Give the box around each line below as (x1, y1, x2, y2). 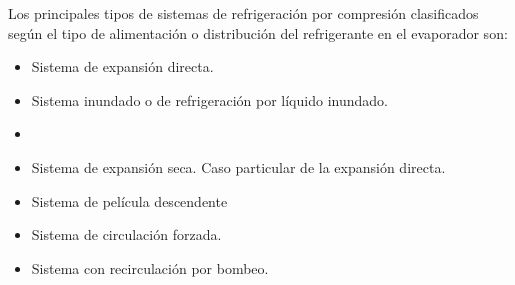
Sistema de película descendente (31, 190, 228, 211)
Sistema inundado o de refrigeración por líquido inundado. (31, 89, 388, 110)
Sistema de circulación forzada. (31, 224, 222, 245)
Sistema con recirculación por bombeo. (31, 257, 269, 278)
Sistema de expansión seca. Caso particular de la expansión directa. (31, 156, 446, 177)
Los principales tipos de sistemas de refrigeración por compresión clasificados (8, 3, 479, 23)
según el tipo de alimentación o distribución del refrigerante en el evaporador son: (8, 22, 508, 43)
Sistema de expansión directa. (31, 56, 214, 77)
